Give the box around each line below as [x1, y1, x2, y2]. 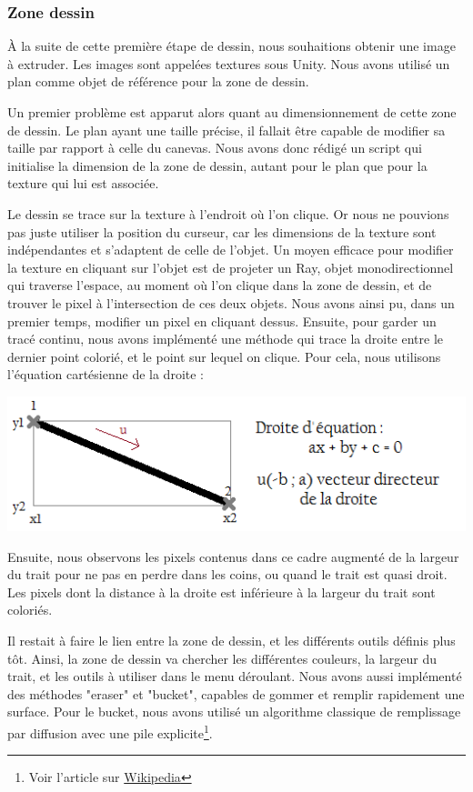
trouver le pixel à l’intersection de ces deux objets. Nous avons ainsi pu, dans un [7, 293, 455, 312]
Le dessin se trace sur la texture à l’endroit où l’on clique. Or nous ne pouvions [7, 204, 449, 223]
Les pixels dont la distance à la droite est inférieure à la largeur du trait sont [7, 582, 436, 601]
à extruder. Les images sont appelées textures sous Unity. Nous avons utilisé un [7, 54, 450, 73]
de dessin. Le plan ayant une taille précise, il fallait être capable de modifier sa [7, 120, 446, 139]
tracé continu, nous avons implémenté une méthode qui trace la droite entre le [7, 329, 443, 348]
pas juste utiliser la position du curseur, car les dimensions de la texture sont [7, 222, 437, 241]
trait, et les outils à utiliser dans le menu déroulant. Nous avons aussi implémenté [7, 667, 462, 686]
